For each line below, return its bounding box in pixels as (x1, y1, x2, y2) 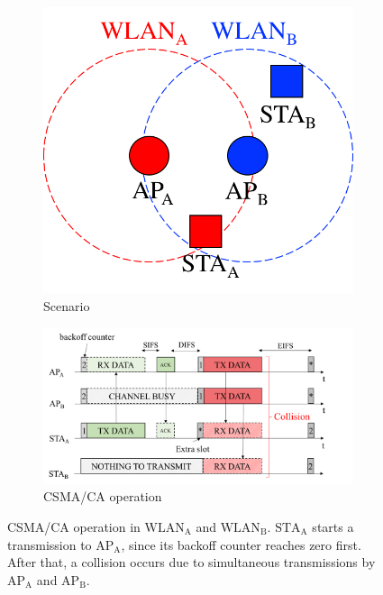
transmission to (7, 535, 92, 554)
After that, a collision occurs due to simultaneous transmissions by (7, 553, 376, 572)
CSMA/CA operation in (7, 517, 141, 536)
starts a (312, 517, 354, 536)
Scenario (43, 296, 90, 315)
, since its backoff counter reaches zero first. (121, 535, 361, 554)
